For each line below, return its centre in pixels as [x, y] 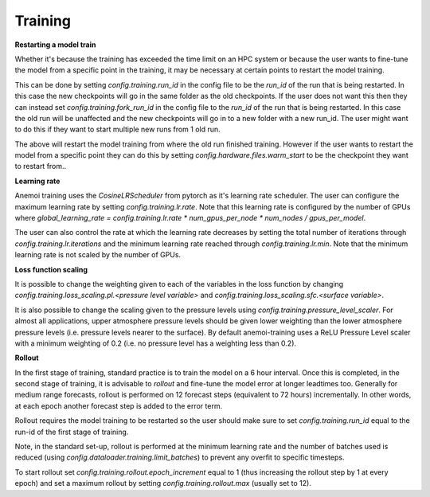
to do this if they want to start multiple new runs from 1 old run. [117, 129]
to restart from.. [41, 166]
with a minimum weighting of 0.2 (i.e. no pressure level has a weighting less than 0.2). [156, 343]
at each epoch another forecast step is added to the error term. [119, 405]
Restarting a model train [55, 45]
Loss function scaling [51, 269]
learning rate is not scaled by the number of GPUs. [98, 255]
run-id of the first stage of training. [72, 432]
